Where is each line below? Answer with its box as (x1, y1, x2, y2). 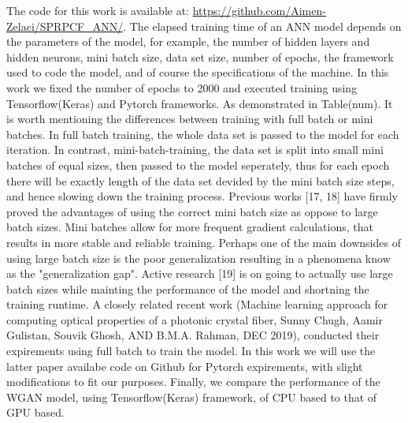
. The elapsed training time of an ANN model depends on (123, 17, 402, 34)
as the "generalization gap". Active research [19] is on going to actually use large (6, 265, 393, 282)
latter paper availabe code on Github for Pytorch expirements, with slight (6, 357, 363, 374)
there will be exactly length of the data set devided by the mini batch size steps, (6, 172, 395, 189)
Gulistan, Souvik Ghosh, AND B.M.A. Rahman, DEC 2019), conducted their (6, 327, 380, 343)
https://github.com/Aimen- (192, 2, 326, 18)
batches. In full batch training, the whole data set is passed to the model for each (6, 125, 399, 142)
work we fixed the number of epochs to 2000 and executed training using (6, 79, 358, 95)
